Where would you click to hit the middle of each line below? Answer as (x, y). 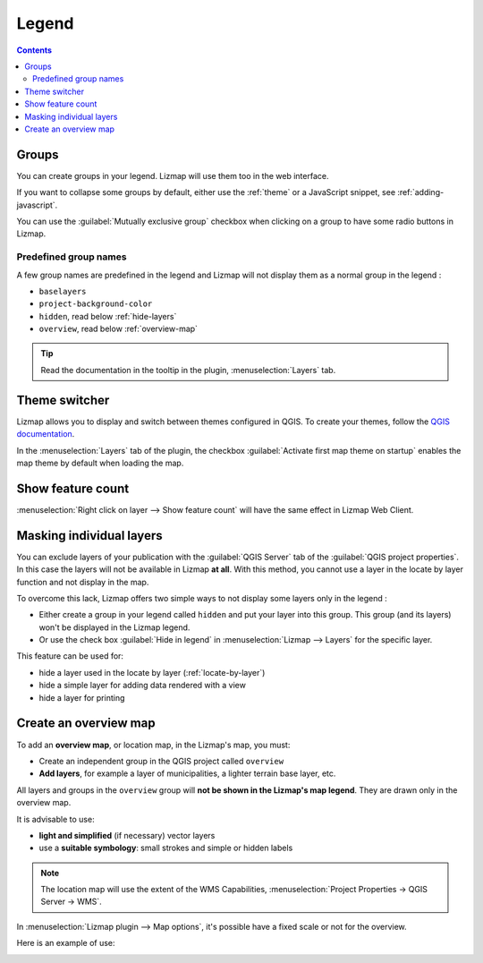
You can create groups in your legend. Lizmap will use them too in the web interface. (173, 175)
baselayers (63, 291)
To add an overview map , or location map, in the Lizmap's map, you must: (153, 745)
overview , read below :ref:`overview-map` (119, 329)
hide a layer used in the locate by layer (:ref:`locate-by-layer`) (152, 672)
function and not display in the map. (83, 582)
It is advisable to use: (55, 819)
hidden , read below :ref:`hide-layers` (108, 316)
